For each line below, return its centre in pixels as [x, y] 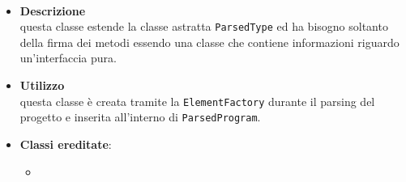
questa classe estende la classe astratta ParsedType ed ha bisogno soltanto [204, 26]
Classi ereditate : [66, 144]
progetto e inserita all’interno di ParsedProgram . [140, 117]
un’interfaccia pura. [68, 58]
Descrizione [53, 10]
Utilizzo [42, 85]
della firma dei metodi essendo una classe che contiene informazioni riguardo [209, 42]
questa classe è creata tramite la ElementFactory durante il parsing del [197, 101]
